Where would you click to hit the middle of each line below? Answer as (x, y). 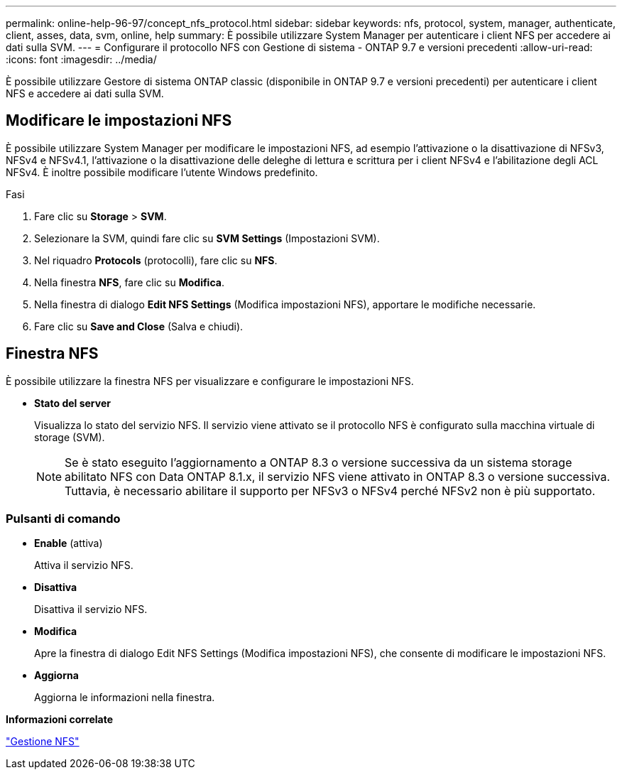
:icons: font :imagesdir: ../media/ (81, 59)
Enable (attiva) (69, 543)
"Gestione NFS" (43, 742)
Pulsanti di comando (63, 519)
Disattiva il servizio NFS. (91, 609)
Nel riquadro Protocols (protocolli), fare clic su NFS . (156, 260)
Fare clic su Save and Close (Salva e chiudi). (139, 326)
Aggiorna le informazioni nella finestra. (125, 698)
